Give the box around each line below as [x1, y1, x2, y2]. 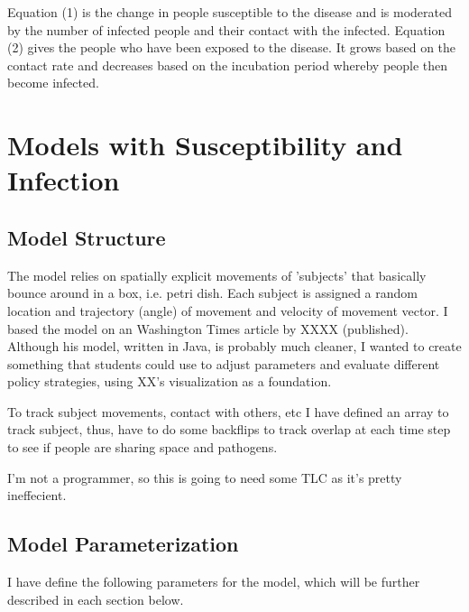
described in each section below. [7, 589, 184, 608]
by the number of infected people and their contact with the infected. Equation [7, 20, 446, 39]
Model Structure [7, 223, 166, 251]
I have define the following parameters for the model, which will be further [7, 572, 420, 591]
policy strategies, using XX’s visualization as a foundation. [7, 372, 332, 391]
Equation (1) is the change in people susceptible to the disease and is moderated [7, 3, 453, 21]
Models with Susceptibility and [7, 126, 403, 163]
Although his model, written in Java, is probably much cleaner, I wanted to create [7, 337, 462, 356]
